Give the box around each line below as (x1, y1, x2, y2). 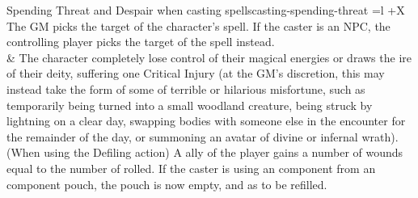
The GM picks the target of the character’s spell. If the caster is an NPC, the (6, 17, 391, 34)
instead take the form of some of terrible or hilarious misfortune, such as (6, 80, 365, 97)
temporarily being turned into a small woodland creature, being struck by (6, 96, 373, 113)
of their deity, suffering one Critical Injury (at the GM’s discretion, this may (6, 65, 385, 82)
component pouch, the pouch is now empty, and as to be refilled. (6, 175, 327, 192)
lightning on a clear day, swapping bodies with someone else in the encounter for (6, 112, 406, 129)
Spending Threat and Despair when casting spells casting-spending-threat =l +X (6, 2, 405, 18)
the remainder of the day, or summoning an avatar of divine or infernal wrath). (6, 128, 399, 145)
